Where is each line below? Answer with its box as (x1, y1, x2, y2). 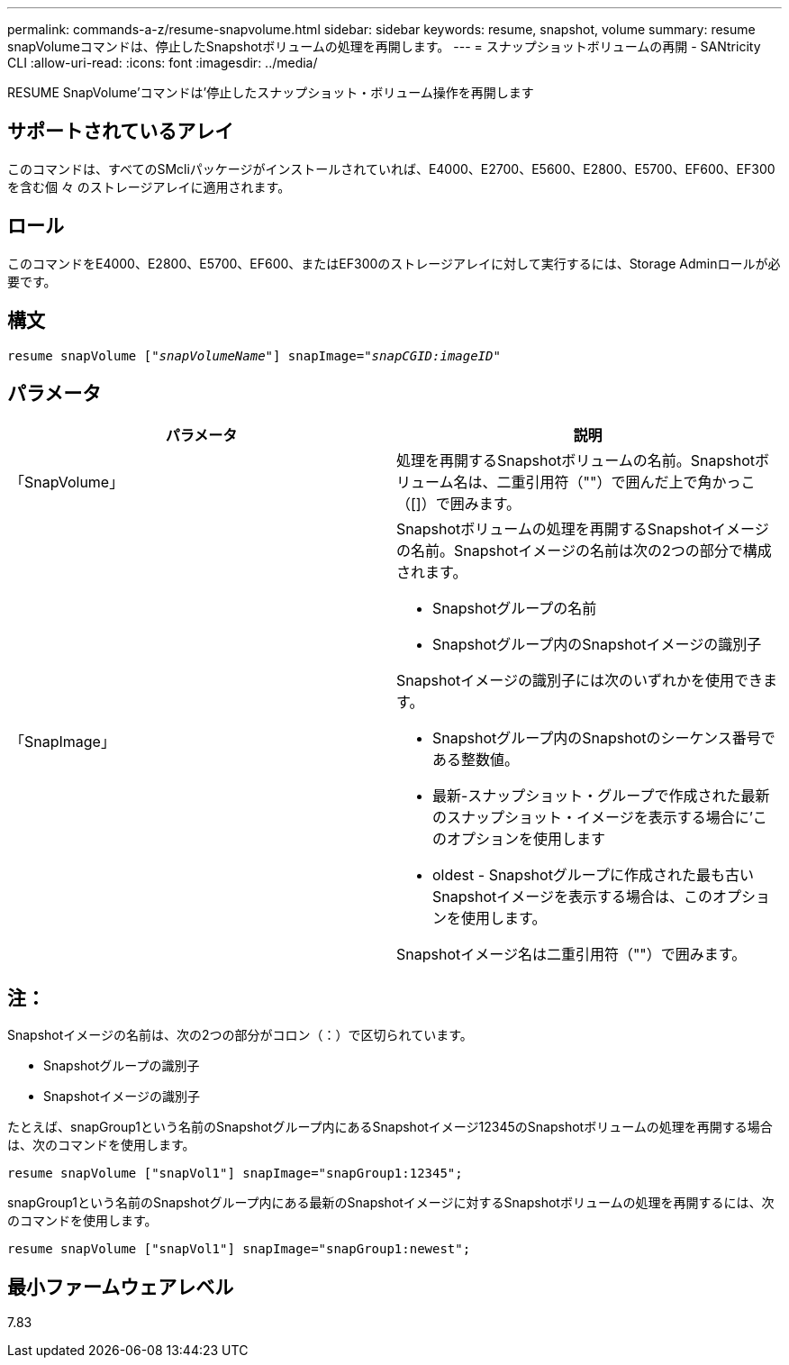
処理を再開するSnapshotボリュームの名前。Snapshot (396, 451, 755, 470)
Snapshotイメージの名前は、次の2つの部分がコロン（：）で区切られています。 (7, 1027, 473, 1043)
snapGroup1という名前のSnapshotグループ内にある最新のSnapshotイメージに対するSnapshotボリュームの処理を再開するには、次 (7, 1195, 775, 1211)
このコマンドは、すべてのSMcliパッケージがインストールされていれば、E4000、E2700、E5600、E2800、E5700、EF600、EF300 (7, 160, 775, 177)
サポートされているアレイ (7, 120, 234, 143)
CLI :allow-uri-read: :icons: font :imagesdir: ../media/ (7, 55, 318, 70)
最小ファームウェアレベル (7, 1275, 234, 1298)
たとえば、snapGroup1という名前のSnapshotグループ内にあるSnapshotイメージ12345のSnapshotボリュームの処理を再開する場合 (7, 1119, 773, 1135)
